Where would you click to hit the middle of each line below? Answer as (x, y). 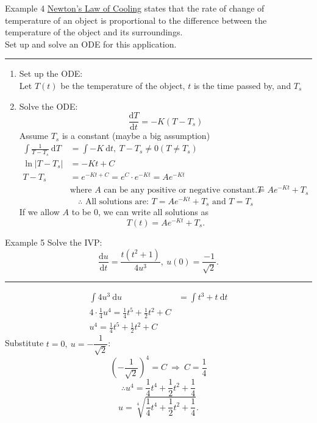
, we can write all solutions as (153, 212)
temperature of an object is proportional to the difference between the (136, 20)
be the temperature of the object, (123, 85)
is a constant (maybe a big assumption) (136, 136)
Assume (34, 136)
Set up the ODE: (51, 73)
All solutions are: (117, 201)
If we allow (39, 212)
